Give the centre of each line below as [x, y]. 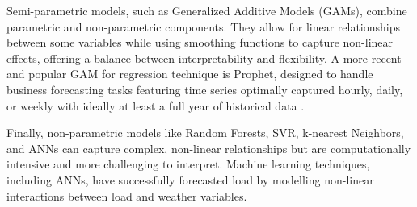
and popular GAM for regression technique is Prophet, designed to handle [190, 74]
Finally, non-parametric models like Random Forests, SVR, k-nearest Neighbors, [205, 132]
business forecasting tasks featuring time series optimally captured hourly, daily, [205, 89]
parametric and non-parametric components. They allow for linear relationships [204, 26]
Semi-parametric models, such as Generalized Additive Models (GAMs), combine [207, 10]
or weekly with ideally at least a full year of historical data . [156, 105]
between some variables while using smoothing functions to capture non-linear [200, 42]
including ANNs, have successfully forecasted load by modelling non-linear [190, 179]
